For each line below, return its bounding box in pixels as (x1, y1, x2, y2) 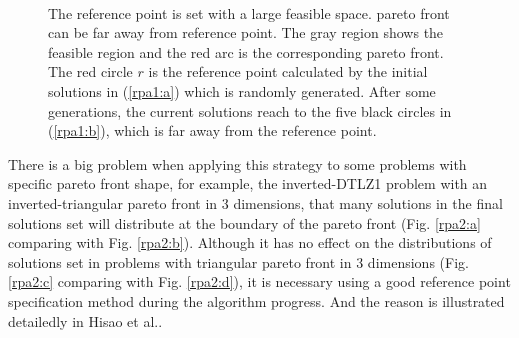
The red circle (48, 61, 133, 82)
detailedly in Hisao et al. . (8, 310, 163, 331)
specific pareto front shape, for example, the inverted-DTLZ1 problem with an (8, 173, 488, 194)
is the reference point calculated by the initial (148, 61, 428, 82)
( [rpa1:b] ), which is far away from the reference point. (48, 120, 377, 141)
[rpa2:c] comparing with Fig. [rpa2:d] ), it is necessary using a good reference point (8, 271, 511, 292)
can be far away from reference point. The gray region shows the (48, 22, 444, 43)
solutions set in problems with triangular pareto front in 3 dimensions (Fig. (8, 251, 469, 272)
